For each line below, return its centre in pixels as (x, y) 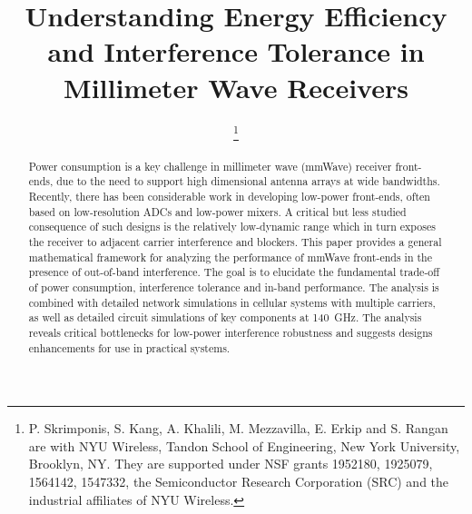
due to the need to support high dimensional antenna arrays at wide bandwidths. (248, 181)
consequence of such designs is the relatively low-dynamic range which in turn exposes (232, 227)
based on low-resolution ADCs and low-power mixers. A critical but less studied (217, 211)
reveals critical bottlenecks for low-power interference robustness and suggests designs (231, 332)
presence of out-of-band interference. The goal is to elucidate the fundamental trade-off (234, 272)
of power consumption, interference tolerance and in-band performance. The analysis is (234, 287)
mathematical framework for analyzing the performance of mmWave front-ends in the (230, 257)
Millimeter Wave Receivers (236, 87)
